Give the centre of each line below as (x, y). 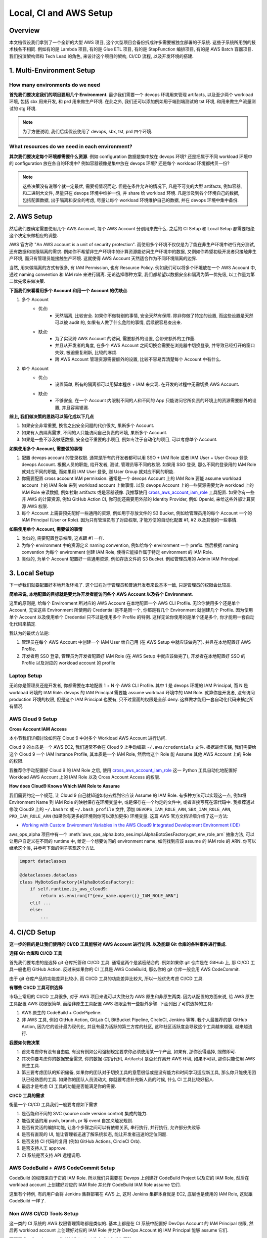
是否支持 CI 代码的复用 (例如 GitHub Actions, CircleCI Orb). (81, 1141)
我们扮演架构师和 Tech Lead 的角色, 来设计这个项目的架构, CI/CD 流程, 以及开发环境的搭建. (101, 56)
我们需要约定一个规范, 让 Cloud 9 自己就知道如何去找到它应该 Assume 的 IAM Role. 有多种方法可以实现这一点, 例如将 (128, 795)
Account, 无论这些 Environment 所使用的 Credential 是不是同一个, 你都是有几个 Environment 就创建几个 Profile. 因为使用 (131, 610)
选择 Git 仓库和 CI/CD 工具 (36, 953)
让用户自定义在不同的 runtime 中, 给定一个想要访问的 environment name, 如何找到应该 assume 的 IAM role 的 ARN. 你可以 (133, 841)
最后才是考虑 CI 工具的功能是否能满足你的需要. (69, 1086)
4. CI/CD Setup (33, 932)
